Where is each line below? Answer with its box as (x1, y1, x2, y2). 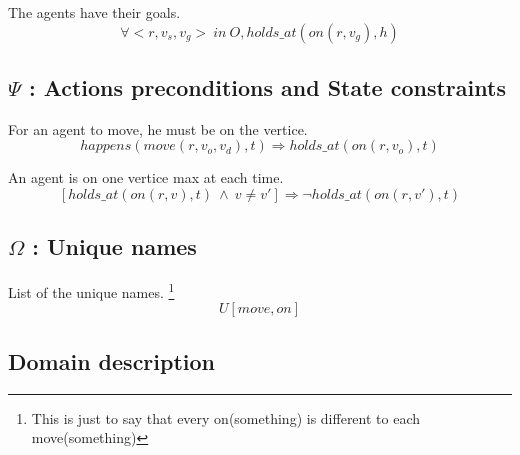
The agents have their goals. (8, 2, 181, 22)
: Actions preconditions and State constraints (28, 71, 506, 102)
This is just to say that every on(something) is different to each (31, 407, 421, 428)
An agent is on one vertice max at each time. (8, 167, 284, 188)
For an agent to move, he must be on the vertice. (8, 118, 308, 139)
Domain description (8, 345, 216, 376)
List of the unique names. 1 (8, 279, 175, 302)
